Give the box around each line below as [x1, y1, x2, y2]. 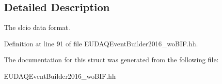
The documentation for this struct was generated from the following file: [4, 55, 219, 65]
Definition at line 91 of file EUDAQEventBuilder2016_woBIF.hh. [4, 38, 198, 48]
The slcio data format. [4, 22, 70, 32]
